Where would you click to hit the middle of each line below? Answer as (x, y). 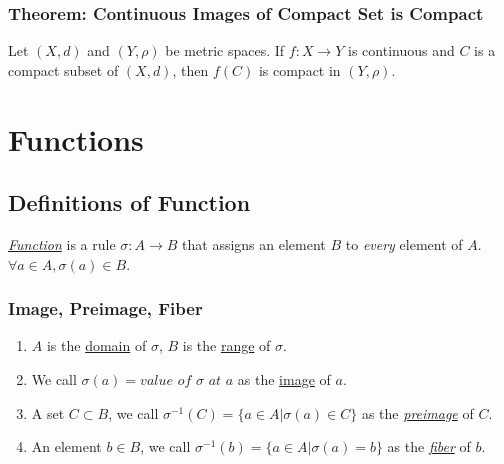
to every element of (404, 243)
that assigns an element (254, 243)
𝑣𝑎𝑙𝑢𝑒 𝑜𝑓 (166, 380)
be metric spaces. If (225, 50)
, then (190, 69)
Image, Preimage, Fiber (105, 308)
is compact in (299, 69)
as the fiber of (429, 446)
